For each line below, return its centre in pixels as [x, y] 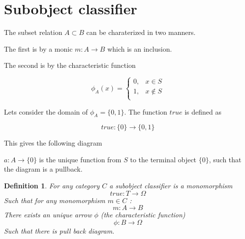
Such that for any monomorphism [55, 200]
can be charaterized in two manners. [141, 32]
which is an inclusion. [140, 48]
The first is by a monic [38, 48]
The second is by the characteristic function [70, 65]
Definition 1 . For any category [52, 186]
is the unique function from [80, 159]
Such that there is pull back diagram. [59, 230]
